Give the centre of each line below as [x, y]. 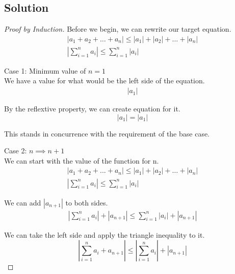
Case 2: [16, 151]
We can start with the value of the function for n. [82, 160]
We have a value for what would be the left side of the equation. [105, 81]
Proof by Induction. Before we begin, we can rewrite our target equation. [118, 29]
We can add [23, 202]
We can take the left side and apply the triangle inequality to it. [105, 234]
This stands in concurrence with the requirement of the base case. [107, 133]
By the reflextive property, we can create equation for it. [92, 109]
